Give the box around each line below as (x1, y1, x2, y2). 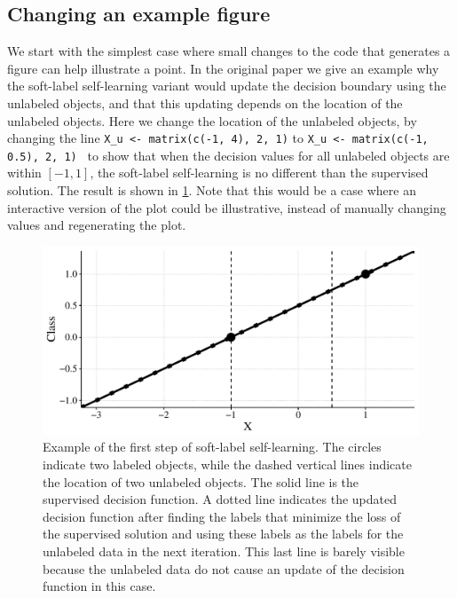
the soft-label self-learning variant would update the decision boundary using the (7, 76, 446, 95)
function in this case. (43, 577, 156, 595)
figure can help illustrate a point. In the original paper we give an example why (7, 59, 439, 77)
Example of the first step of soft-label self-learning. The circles (43, 437, 382, 456)
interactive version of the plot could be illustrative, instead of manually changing (7, 198, 446, 216)
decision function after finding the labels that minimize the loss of (43, 507, 401, 525)
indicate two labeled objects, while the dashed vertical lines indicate (43, 455, 412, 474)
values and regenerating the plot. (7, 216, 186, 234)
